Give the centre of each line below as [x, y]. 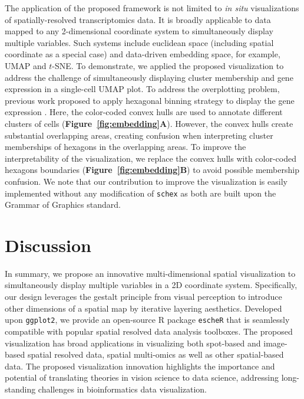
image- [275, 343]
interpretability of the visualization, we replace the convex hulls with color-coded [151, 158]
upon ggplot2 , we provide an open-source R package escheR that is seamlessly [147, 320]
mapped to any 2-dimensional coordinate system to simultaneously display [139, 31]
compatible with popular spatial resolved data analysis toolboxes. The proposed [149, 331]
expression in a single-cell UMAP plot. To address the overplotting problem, [142, 89]
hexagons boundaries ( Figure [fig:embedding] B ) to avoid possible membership [152, 170]
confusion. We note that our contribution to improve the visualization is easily [146, 181]
